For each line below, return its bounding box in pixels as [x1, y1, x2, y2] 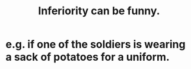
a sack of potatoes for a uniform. [5, 51, 170, 64]
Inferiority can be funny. [37, 4, 161, 18]
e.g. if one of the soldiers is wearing [5, 37, 186, 51]
